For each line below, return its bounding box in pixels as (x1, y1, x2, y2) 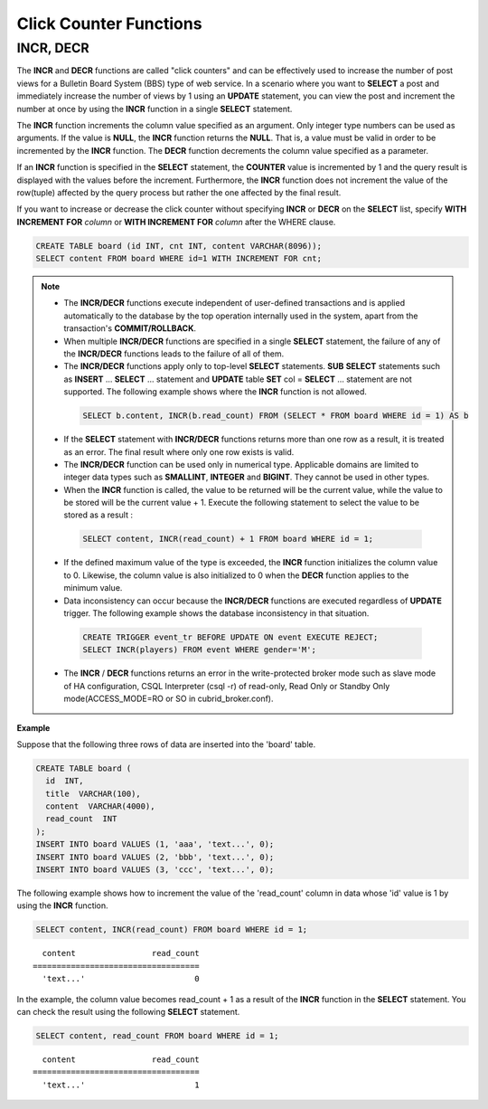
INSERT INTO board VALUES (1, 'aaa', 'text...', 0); (35, 839, 275, 849)
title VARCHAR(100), (45, 788, 142, 799)
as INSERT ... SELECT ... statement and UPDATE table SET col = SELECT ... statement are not (63, 374, 413, 384)
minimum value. (63, 583, 123, 593)
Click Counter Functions (16, 14, 202, 33)
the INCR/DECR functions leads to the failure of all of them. (63, 348, 285, 359)
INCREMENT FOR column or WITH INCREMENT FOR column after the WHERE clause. (16, 216, 336, 227)
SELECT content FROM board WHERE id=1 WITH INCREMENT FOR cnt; (35, 253, 323, 264)
